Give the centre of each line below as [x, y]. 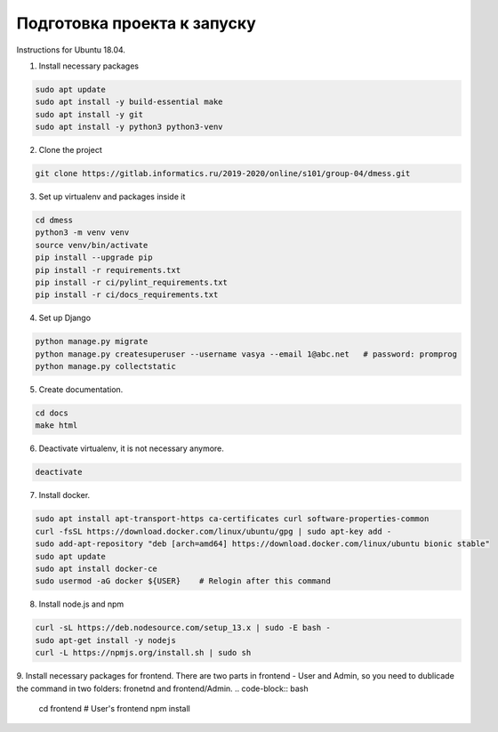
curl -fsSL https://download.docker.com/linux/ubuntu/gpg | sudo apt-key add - [213, 531]
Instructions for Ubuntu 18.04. [71, 50]
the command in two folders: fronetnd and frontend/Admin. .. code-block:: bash [162, 688]
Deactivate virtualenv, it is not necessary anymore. [131, 448]
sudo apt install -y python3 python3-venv [129, 127]
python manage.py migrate [92, 342]
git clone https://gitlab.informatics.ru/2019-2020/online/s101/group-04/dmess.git [223, 174]
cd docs [52, 413]
